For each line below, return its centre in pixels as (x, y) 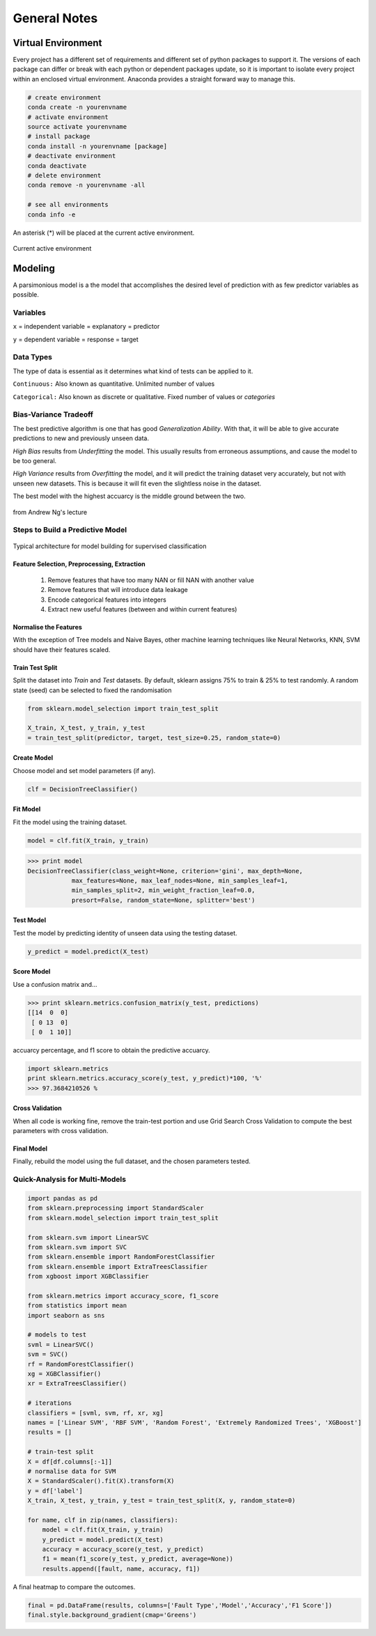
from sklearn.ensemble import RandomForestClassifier (121, 1257)
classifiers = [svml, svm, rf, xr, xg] (95, 1413)
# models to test (57, 1335)
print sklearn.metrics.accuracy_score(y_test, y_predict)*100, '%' (145, 1078)
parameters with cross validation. (61, 1131)
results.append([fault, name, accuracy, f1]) (121, 1568)
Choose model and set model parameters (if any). (84, 770)
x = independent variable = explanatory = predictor (86, 327)
